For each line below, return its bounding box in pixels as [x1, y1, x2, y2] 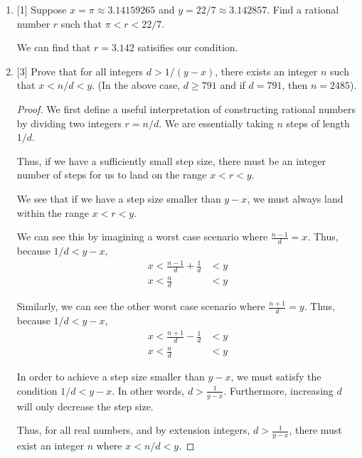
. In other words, [112, 383, 185, 398]
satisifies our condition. [137, 40, 238, 55]
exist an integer [16, 438, 85, 453]
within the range [16, 205, 89, 220]
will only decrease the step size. [16, 398, 154, 413]
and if [220, 78, 245, 92]
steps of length [286, 115, 350, 130]
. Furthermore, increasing [223, 383, 334, 398]
